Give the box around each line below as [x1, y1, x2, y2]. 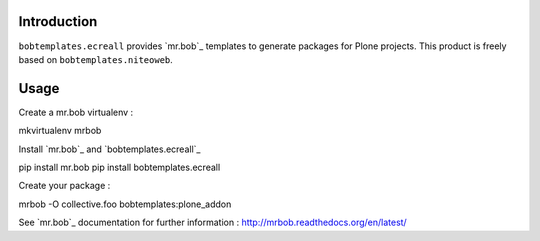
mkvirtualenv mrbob [18, 125, 102, 137]
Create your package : [18, 180, 111, 192]
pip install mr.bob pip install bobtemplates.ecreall [18, 161, 221, 173]
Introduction [18, 13, 98, 30]
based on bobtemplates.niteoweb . [18, 53, 174, 65]
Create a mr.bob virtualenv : [18, 106, 134, 118]
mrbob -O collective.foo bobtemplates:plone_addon [18, 198, 232, 210]
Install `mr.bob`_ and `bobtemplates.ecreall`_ [18, 143, 201, 155]
